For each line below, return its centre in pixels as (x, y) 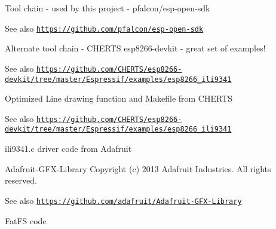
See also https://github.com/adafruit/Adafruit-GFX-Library (123, 200)
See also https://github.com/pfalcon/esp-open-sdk (104, 28)
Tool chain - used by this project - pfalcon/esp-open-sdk (108, 8)
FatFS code (26, 220)
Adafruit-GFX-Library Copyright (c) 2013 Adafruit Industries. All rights (138, 168)
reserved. (21, 180)
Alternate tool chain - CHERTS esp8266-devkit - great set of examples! (135, 48)
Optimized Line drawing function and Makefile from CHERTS (119, 98)
